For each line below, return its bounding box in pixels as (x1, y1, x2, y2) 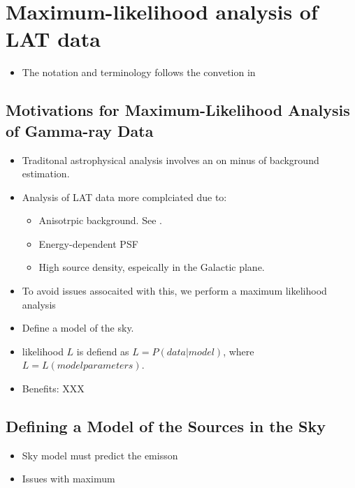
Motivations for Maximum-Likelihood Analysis (6, 99, 350, 121)
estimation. (22, 166, 70, 181)
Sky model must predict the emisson (22, 448, 178, 462)
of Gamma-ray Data (6, 119, 154, 141)
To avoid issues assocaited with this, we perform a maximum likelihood (22, 283, 327, 298)
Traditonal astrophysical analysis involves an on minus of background (22, 152, 319, 167)
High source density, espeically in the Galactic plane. (38, 260, 265, 274)
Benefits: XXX (22, 381, 85, 396)
